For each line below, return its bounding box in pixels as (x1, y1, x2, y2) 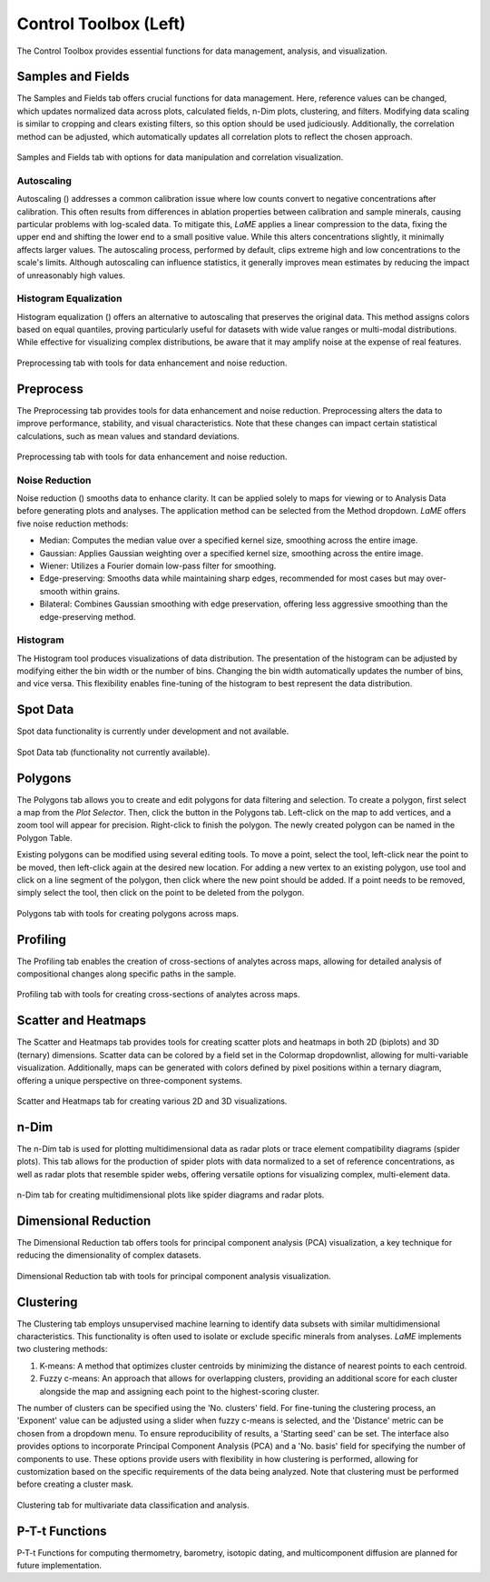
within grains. (69, 586, 121, 596)
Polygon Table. (16, 832, 73, 843)
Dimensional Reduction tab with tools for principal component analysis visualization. (16, 1270, 331, 1281)
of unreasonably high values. (16, 269, 126, 281)
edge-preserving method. (39, 611, 136, 622)
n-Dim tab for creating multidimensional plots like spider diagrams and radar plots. (16, 1189, 325, 1200)
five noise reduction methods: (16, 518, 129, 529)
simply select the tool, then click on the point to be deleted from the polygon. (16, 887, 305, 898)
